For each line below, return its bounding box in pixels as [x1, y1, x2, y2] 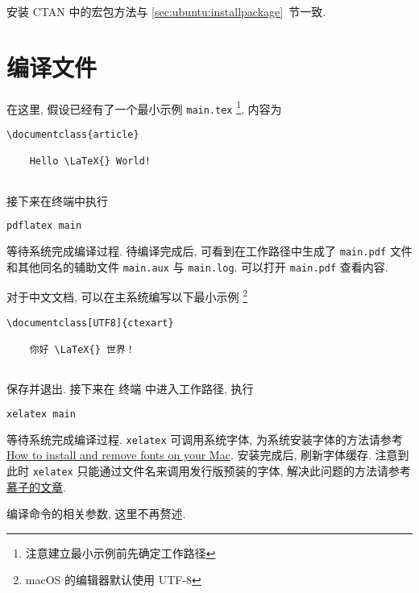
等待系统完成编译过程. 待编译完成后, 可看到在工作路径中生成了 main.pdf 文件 [6, 243, 413, 259]
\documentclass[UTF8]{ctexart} [6, 317, 174, 329]
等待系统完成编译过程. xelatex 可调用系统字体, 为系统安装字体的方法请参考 [6, 430, 403, 447]
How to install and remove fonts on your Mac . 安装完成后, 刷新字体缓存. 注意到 [6, 446, 409, 463]
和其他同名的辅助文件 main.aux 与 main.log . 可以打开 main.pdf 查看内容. [6, 258, 388, 275]
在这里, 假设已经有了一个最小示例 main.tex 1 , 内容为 [6, 97, 282, 117]
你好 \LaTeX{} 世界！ [29, 344, 135, 355]
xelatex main [6, 408, 76, 420]
